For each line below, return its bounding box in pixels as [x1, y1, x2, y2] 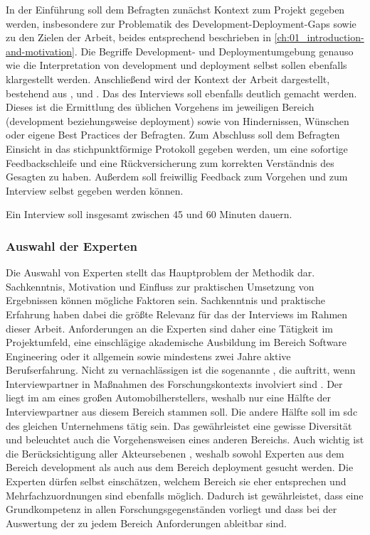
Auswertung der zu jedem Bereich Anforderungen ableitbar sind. [6, 515, 287, 530]
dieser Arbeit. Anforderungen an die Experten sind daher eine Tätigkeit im [6, 320, 333, 335]
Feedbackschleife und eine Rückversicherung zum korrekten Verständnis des [6, 155, 334, 170]
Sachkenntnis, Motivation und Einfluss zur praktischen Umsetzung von [6, 279, 314, 293]
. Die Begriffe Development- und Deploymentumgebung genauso [74, 43, 354, 58]
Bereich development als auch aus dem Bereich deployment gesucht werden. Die [6, 460, 354, 475]
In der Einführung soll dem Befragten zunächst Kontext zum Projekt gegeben [6, 2, 345, 16]
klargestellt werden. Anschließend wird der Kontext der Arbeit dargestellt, [6, 71, 330, 86]
